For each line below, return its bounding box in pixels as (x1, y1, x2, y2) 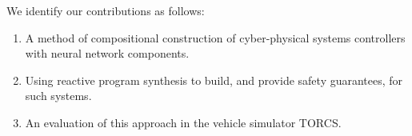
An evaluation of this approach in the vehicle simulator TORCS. (25, 114, 342, 130)
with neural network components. (25, 45, 190, 62)
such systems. (25, 87, 92, 104)
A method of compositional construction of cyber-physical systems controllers (25, 29, 406, 46)
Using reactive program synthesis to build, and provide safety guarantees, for (25, 71, 403, 88)
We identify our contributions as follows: (6, 2, 205, 18)
